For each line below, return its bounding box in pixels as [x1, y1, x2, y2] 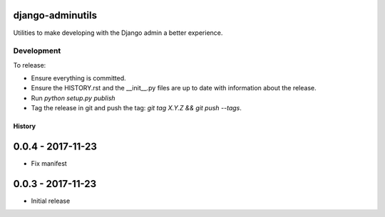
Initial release [31, 196, 71, 206]
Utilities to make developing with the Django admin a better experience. [13, 28, 223, 37]
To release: [13, 60, 46, 69]
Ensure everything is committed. [31, 74, 126, 83]
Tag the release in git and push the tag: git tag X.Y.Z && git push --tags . [31, 104, 242, 112]
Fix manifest [31, 159, 67, 168]
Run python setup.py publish [31, 93, 115, 102]
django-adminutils [13, 9, 98, 21]
